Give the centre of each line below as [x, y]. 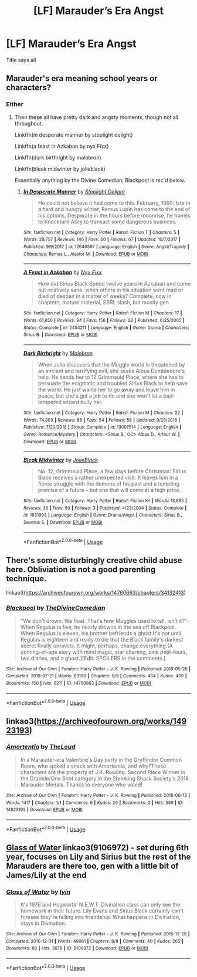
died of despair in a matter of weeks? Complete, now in [105, 296]
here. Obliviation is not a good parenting [81, 569]
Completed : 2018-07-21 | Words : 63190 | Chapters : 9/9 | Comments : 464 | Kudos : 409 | [96, 676]
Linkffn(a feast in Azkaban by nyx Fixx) [62, 146]
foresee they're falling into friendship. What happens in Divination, [100, 917]
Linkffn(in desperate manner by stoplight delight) [74, 135]
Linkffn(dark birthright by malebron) [58, 157]
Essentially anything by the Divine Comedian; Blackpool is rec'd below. [100, 180]
